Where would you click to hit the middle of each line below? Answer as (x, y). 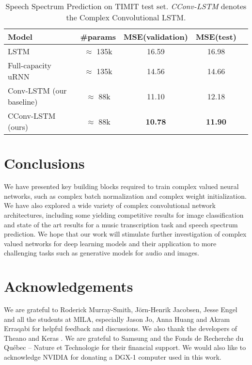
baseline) (23, 102)
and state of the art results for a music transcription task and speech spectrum (121, 224)
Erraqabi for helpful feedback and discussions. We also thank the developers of (121, 328)
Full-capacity (30, 65)
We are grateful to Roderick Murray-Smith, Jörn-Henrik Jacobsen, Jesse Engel (121, 309)
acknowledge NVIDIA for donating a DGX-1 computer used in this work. (113, 357)
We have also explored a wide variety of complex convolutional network (110, 205)
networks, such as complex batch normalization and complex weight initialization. (125, 196)
